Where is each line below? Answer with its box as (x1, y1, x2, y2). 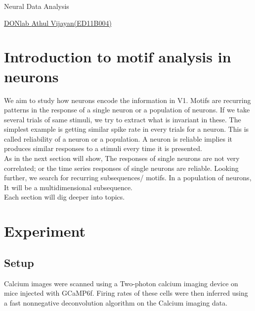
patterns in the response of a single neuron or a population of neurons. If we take (4, 104, 250, 115)
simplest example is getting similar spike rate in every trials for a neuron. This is (4, 124, 249, 134)
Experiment (4, 221, 86, 241)
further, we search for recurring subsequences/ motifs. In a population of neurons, (4, 172, 252, 183)
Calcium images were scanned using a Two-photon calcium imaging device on (4, 278, 238, 288)
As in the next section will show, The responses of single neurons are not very (4, 153, 240, 163)
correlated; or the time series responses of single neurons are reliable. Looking (4, 162, 239, 173)
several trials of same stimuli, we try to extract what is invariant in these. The (4, 114, 241, 124)
